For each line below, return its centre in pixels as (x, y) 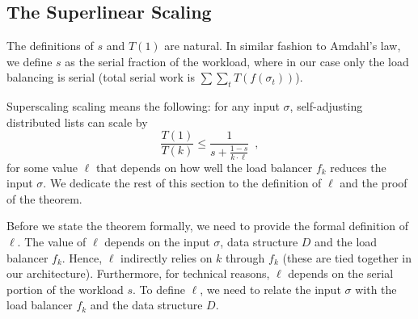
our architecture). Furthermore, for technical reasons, (138, 273)
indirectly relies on (167, 257)
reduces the (358, 167)
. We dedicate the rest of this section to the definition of (182, 183)
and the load (346, 241)
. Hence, (82, 257)
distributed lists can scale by (77, 122)
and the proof (374, 183)
